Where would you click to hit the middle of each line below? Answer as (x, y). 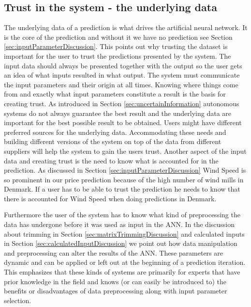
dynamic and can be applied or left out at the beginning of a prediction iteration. (125, 262)
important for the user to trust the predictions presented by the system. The (118, 56)
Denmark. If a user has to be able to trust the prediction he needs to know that (122, 189)
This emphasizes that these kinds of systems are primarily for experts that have (122, 272)
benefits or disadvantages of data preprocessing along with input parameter (116, 291)
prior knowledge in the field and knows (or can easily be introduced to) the (115, 281)
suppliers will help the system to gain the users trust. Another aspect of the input (125, 151)
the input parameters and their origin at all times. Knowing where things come (121, 84)
